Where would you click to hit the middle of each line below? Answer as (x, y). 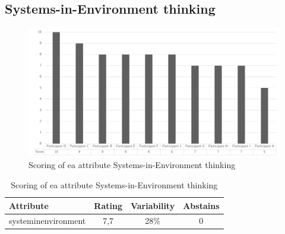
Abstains (201, 205)
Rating (108, 205)
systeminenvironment (47, 221)
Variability (153, 205)
